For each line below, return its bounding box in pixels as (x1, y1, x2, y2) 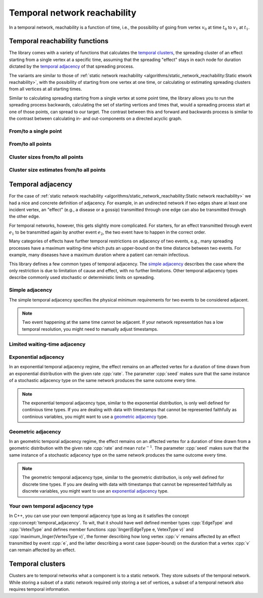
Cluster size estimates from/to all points (9, 166, 106, 173)
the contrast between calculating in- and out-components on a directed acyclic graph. (9, 115, 182, 121)
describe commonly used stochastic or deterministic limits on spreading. (9, 275, 155, 280)
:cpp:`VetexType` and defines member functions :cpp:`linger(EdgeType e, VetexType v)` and (9, 527, 194, 533)
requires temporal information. (9, 586, 70, 592)
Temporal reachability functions (9, 37, 109, 45)
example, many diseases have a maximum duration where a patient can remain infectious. (9, 252, 190, 258)
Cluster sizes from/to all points (9, 154, 84, 160)
